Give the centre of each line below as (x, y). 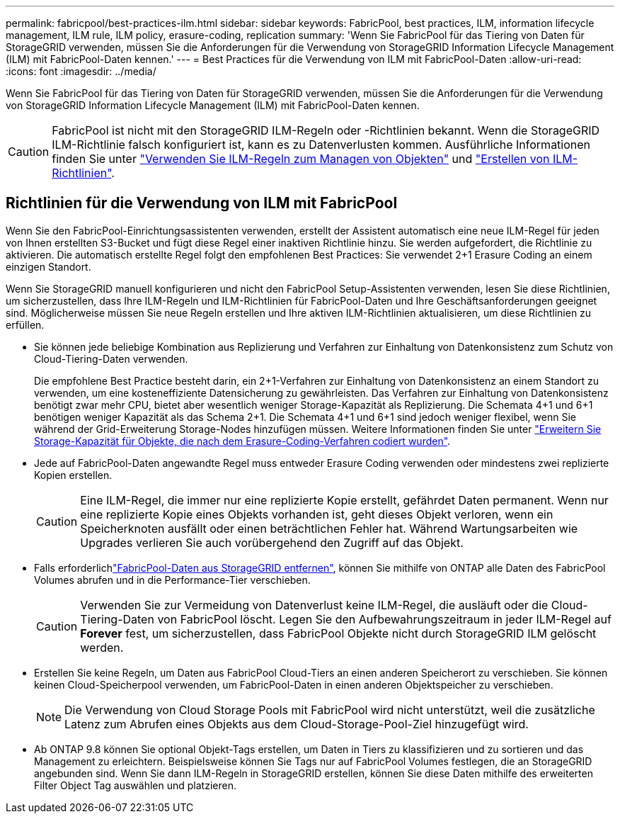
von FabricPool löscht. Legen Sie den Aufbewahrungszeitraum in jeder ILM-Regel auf (384, 619)
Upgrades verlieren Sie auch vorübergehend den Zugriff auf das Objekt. (272, 542)
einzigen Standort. (48, 266)
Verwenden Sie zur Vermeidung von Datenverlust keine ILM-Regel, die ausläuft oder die (314, 605)
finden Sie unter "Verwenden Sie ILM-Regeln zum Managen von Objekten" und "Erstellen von (301, 159)
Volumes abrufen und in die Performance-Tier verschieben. (172, 580)
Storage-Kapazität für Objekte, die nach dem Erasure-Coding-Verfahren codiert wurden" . (242, 441)
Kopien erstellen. (73, 475)
